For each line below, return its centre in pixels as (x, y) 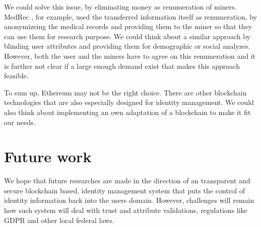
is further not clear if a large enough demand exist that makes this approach (122, 66)
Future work (48, 156)
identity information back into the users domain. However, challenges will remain (129, 200)
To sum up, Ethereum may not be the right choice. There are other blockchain (125, 92)
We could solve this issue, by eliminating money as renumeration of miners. (120, 7)
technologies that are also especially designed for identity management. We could (129, 102)
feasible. (16, 76)
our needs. (20, 122)
